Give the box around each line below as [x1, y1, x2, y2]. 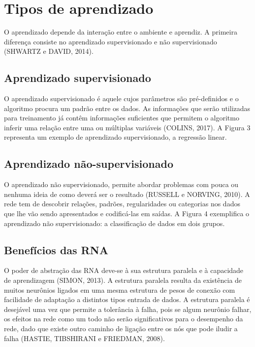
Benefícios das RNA [4, 242, 108, 257]
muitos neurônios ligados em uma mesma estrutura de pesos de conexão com [4, 284, 235, 295]
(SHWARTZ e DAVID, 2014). [4, 46, 94, 56]
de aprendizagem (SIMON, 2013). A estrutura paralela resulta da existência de [4, 275, 242, 285]
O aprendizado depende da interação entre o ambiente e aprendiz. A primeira [4, 27, 237, 37]
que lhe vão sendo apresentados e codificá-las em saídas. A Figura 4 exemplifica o [4, 208, 250, 219]
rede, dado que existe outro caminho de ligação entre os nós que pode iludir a [4, 323, 238, 334]
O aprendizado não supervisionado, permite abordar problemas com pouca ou [4, 179, 239, 190]
